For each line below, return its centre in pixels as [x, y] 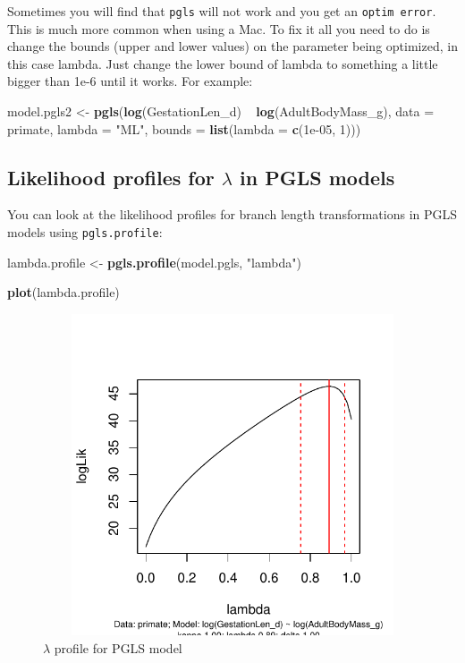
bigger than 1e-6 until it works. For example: [130, 81]
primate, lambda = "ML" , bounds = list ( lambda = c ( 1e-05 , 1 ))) [184, 128]
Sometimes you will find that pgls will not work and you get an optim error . [222, 11]
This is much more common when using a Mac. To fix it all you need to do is [219, 28]
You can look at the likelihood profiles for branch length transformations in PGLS [232, 214]
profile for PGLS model [118, 647]
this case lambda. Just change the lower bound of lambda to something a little [223, 63]
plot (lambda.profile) [63, 292]
